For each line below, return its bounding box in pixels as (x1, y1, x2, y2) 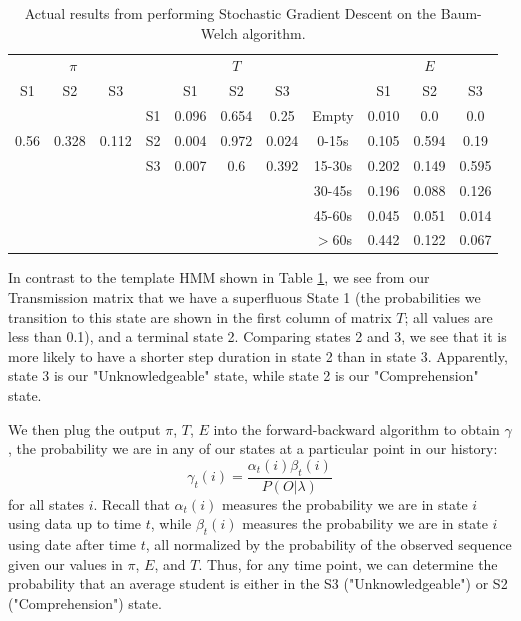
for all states (8, 493, 85, 514)
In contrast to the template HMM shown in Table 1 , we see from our (8, 267, 430, 288)
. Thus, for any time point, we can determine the (198, 553, 498, 574)
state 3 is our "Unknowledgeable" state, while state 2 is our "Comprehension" (8, 365, 479, 386)
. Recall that (93, 493, 170, 514)
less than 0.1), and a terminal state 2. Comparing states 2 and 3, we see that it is (8, 326, 507, 347)
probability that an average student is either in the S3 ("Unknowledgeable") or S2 (8, 573, 508, 594)
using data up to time (8, 513, 142, 534)
